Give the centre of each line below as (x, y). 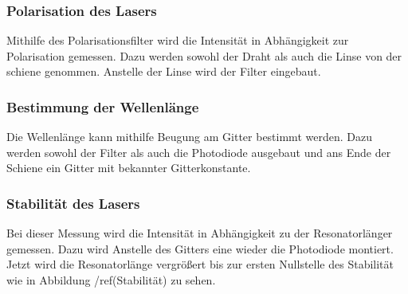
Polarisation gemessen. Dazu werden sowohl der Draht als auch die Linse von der (204, 55)
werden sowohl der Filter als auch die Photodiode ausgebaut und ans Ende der (199, 152)
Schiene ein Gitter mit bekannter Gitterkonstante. (129, 168)
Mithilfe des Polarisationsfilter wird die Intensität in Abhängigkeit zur (178, 40)
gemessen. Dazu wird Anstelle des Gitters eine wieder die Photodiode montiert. (200, 248)
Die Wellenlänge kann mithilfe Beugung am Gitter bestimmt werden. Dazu (189, 137)
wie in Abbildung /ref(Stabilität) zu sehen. (111, 280)
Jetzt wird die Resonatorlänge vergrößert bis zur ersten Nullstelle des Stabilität (200, 264)
